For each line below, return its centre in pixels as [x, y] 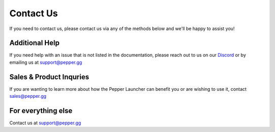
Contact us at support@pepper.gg [45, 123]
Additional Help [34, 43]
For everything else [41, 110]
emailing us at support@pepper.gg [46, 62]
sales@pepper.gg [28, 96]
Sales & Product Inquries [49, 77]
